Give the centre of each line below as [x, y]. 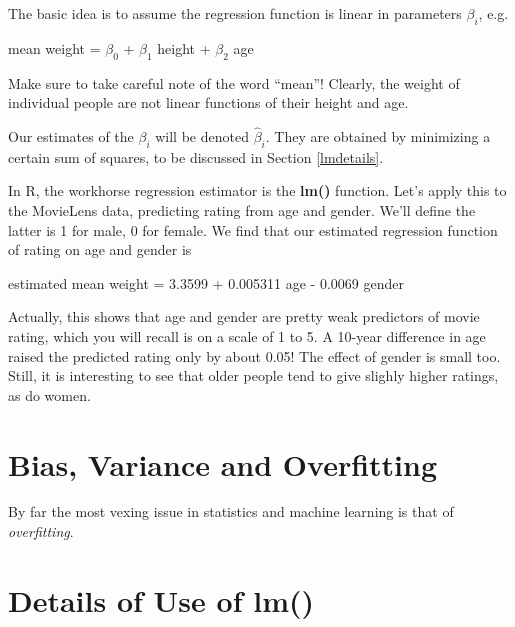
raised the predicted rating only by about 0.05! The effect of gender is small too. [254, 355]
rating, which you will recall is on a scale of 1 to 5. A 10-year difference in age [247, 335]
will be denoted [202, 136]
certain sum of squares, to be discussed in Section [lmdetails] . [196, 156]
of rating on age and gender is [100, 249]
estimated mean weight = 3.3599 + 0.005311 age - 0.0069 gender [206, 282]
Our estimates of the [71, 136]
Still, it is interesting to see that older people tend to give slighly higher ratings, [253, 375]
